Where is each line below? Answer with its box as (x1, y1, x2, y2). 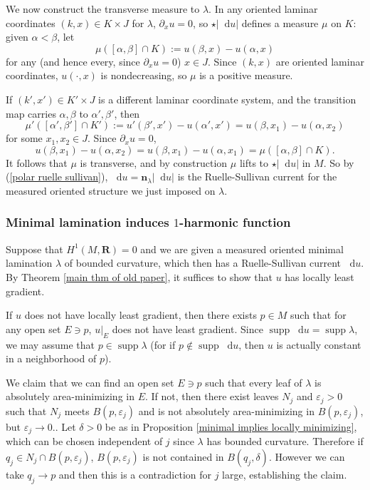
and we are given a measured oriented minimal (140, 241, 344, 256)
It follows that (6, 155, 68, 170)
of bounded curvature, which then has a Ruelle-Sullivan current (64, 255, 342, 270)
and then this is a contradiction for (58, 466, 211, 481)
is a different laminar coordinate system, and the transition (98, 91, 356, 106)
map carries (6, 106, 56, 121)
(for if (150, 337, 176, 352)
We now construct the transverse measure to (6, 1, 200, 16)
